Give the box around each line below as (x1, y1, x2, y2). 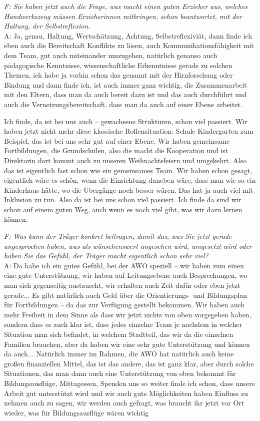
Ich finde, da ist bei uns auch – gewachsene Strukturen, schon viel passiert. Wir (4, 116, 247, 126)
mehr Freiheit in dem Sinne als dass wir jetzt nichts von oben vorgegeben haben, (4, 309, 251, 319)
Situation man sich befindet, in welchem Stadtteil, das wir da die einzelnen (4, 329, 233, 339)
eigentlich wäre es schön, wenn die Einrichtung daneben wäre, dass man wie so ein (4, 175, 256, 185)
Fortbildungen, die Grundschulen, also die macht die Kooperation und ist (4, 145, 228, 156)
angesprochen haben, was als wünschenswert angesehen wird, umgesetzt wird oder (4, 240, 252, 251)
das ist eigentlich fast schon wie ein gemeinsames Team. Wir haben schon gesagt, (4, 165, 252, 175)
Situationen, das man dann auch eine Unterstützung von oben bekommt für (4, 368, 236, 378)
